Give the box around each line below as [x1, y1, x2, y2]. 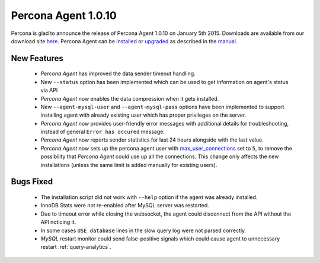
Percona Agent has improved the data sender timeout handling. [40, 70, 196, 77]
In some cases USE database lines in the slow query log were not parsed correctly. [40, 227, 247, 234]
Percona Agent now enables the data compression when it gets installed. [40, 95, 219, 102]
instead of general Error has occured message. [40, 128, 165, 136]
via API [40, 86, 58, 94]
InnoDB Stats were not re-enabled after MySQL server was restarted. [40, 202, 210, 209]
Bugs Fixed [11, 177, 53, 187]
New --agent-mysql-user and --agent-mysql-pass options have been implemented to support [40, 103, 284, 110]
